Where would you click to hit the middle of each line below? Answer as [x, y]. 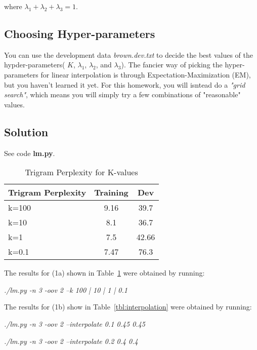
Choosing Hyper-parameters [80, 33]
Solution [26, 131]
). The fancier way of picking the [172, 65]
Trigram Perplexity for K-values [81, 172]
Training [111, 192]
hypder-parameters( [35, 65]
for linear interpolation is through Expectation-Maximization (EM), [146, 74]
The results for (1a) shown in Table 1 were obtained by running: [104, 273]
